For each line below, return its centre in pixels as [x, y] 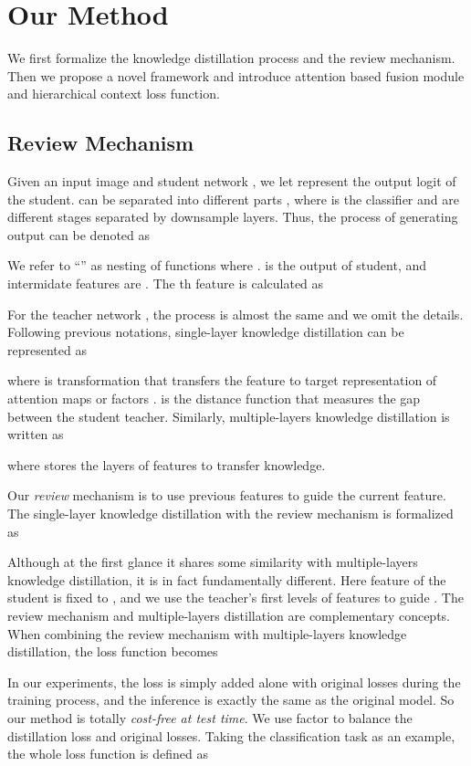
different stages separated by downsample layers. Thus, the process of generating [233, 217]
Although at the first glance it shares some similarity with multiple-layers [213, 562]
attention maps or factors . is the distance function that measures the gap [214, 399]
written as [36, 434]
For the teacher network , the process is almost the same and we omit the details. [235, 314]
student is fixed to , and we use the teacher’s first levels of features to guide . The [235, 598]
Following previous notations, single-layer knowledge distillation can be [206, 332]
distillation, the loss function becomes [113, 651]
